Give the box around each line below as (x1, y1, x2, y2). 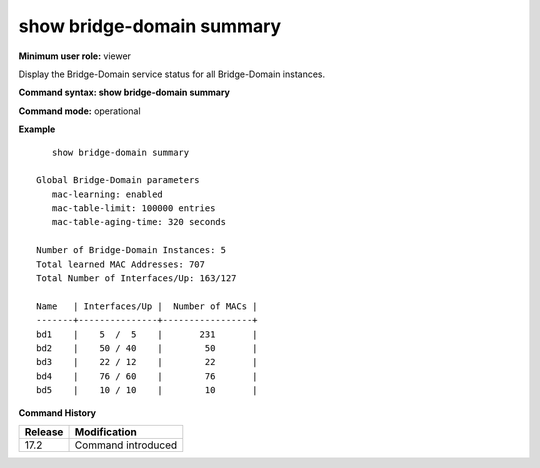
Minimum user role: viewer (18, 50, 132, 62)
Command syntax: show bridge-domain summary (18, 86, 230, 99)
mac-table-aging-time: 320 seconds (51, 216, 227, 228)
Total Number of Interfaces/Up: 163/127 (36, 273, 237, 284)
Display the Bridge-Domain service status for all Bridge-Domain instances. (18, 68, 325, 80)
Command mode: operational (18, 105, 141, 117)
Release (24, 425, 64, 439)
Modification (74, 425, 137, 439)
